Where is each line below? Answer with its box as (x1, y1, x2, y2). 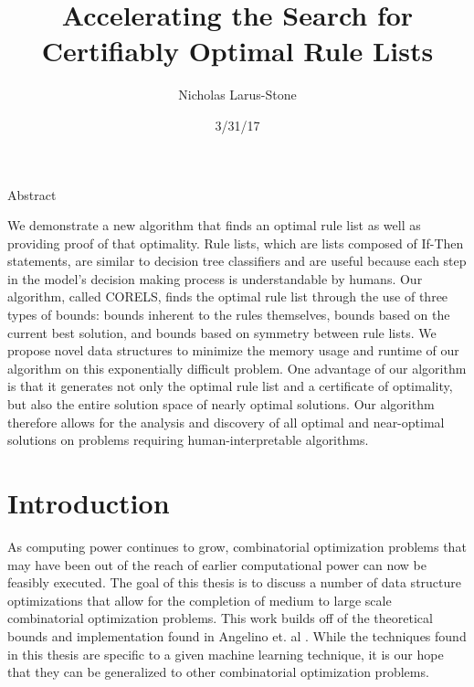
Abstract (7, 185, 57, 204)
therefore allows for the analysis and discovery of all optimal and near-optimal (7, 412, 445, 431)
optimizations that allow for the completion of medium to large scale (7, 590, 392, 609)
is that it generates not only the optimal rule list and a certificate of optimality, (7, 376, 453, 396)
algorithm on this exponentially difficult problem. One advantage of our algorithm (7, 358, 467, 377)
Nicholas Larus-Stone (178, 85, 297, 104)
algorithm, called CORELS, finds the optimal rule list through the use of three (7, 287, 448, 306)
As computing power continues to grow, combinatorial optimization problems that (7, 536, 467, 555)
